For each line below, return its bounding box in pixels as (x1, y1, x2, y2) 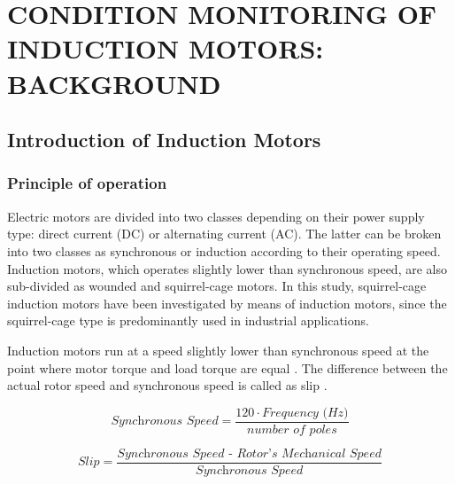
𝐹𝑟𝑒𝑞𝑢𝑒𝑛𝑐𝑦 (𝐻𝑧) (261, 406, 349, 419)
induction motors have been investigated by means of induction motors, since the (7, 293, 447, 312)
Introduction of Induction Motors (7, 126, 321, 153)
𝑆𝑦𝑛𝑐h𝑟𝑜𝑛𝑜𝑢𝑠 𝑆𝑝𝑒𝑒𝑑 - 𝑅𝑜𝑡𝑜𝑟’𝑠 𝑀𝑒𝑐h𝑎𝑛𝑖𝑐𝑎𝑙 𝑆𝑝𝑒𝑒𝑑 (117, 447, 382, 460)
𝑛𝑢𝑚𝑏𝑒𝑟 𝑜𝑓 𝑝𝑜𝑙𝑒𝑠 (247, 423, 337, 436)
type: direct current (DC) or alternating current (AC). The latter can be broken (7, 224, 442, 243)
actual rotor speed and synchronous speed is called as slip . (7, 376, 328, 394)
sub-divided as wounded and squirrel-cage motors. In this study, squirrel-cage (7, 277, 427, 295)
